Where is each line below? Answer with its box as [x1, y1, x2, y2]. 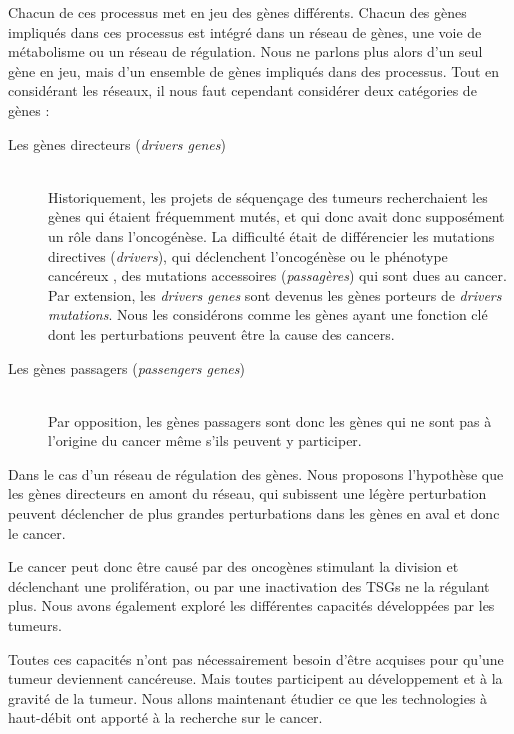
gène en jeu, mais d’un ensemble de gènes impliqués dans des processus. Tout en [8, 60, 500, 81]
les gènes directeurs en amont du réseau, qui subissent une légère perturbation [8, 483, 487, 504]
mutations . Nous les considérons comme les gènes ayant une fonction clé [48, 304, 488, 325]
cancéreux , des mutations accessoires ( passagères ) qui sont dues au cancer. [48, 265, 507, 286]
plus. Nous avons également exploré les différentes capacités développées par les [8, 595, 495, 616]
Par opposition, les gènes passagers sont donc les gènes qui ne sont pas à [48, 410, 492, 431]
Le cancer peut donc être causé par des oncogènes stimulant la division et [8, 556, 459, 577]
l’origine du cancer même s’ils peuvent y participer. [48, 430, 362, 451]
